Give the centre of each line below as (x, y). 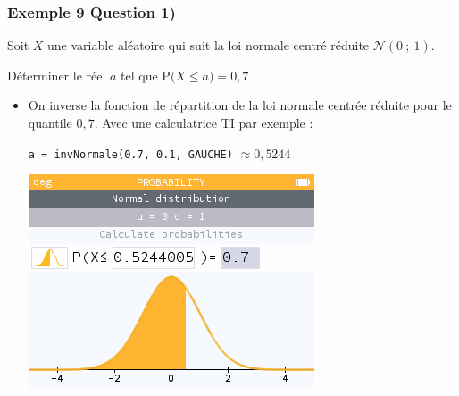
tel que (139, 75)
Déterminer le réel (57, 75)
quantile (50, 122)
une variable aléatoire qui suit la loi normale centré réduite (209, 45)
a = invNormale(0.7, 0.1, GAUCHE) (130, 154)
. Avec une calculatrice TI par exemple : (204, 122)
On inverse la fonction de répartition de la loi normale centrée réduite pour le (240, 105)
